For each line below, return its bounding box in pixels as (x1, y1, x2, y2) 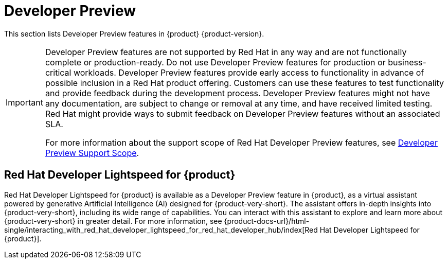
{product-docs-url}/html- (224, 216, 310, 225)
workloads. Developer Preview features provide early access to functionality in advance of (73, 67, 424, 78)
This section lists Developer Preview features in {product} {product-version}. (4, 29, 264, 38)
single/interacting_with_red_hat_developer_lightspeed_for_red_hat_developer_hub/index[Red (4, 225, 318, 234)
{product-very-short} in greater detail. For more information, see (4, 216, 222, 225)
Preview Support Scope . (45, 147, 139, 158)
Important (6, 97, 43, 108)
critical (45, 67, 71, 78)
